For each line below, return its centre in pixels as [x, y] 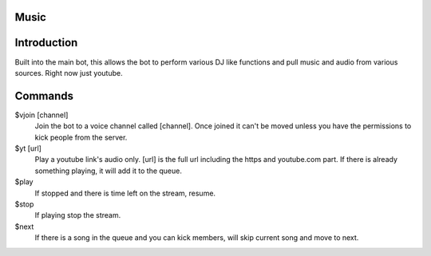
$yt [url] [28, 148]
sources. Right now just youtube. [69, 73]
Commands [44, 96]
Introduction [46, 43]
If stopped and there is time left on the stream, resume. [125, 193]
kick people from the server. [81, 137]
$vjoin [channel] [42, 115]
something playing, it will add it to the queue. [109, 171]
